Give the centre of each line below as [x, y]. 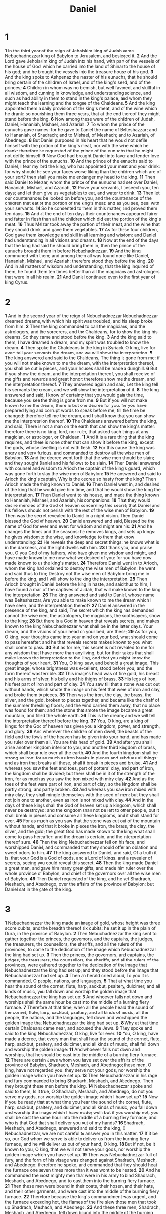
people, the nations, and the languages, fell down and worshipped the [76, 1017]
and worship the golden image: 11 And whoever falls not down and [73, 1049]
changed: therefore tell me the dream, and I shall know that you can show [80, 416]
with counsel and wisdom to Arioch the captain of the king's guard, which [80, 468]
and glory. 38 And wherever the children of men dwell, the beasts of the [79, 731]
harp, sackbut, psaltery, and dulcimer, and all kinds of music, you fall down [81, 1107]
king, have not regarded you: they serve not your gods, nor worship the [78, 1070]
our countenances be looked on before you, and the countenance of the [79, 198]
